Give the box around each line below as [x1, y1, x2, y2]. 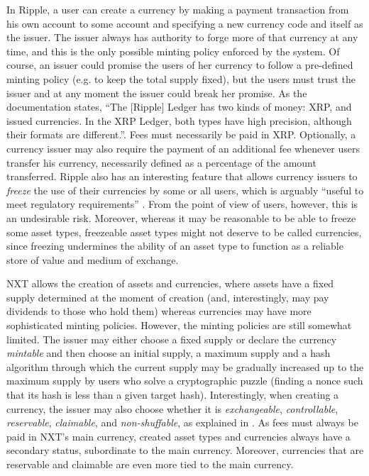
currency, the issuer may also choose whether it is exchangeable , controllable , [6, 401, 338, 416]
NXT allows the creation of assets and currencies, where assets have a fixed [6, 276, 334, 291]
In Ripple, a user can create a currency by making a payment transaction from [6, 2, 349, 16]
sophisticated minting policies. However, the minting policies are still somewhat [6, 318, 352, 333]
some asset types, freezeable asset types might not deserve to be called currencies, [6, 224, 362, 239]
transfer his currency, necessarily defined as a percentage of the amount [6, 155, 316, 170]
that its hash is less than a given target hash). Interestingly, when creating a [6, 387, 339, 402]
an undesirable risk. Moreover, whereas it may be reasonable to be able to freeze [6, 210, 356, 225]
